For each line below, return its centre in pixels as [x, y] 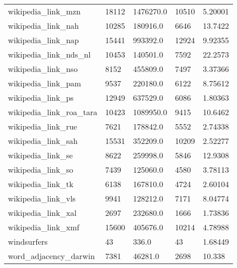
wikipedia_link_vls [42, 198]
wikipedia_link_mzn [44, 11]
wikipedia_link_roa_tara [53, 112]
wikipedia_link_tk [41, 184]
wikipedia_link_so [41, 169]
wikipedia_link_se [40, 155]
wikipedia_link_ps [41, 98]
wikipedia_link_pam [45, 83]
